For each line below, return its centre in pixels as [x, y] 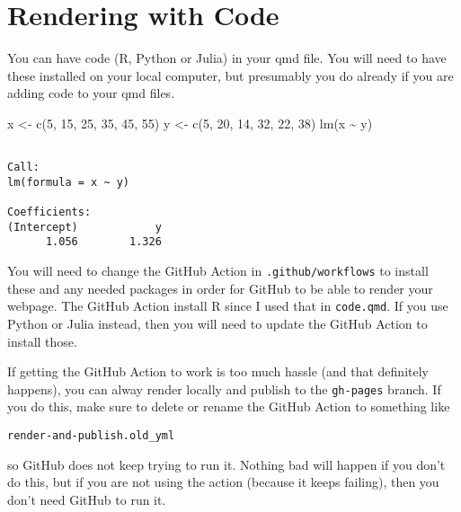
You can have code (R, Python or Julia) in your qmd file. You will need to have [227, 58]
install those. [42, 341]
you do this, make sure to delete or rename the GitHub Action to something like [229, 406]
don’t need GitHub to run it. [87, 499]
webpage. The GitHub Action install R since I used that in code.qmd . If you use [228, 306]
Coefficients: [49, 212]
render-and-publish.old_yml [91, 436]
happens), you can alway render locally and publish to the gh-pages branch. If [224, 388]
